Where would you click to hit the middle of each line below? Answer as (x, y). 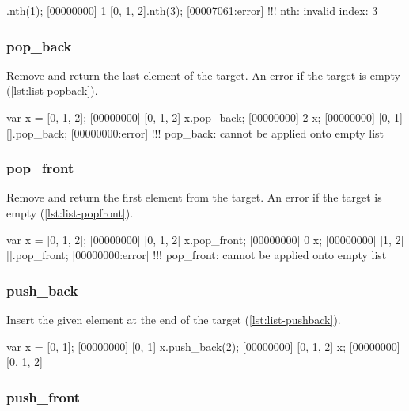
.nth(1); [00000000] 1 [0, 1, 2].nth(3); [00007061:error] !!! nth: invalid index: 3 (192, 10)
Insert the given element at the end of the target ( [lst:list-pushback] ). (174, 319)
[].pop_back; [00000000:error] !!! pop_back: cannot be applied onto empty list (195, 132)
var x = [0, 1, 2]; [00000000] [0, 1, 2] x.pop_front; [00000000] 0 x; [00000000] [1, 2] (205, 239)
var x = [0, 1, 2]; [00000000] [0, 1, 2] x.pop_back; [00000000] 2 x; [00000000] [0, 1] (204, 117)
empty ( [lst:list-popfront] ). (70, 213)
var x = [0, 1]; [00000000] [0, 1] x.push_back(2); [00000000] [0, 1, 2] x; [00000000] (203, 346)
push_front (44, 396)
